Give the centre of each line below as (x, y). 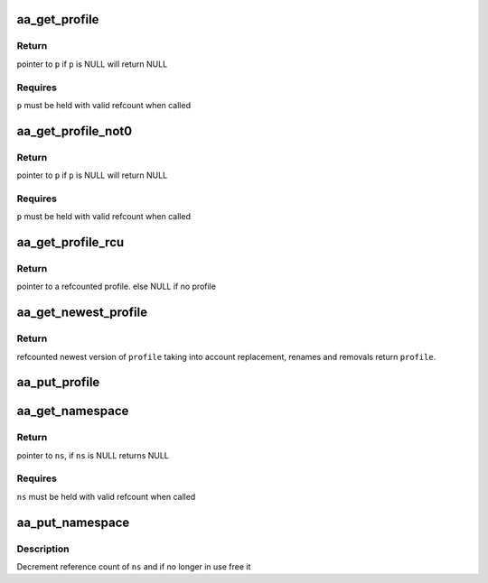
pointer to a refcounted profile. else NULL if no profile (117, 287)
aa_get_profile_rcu (70, 242)
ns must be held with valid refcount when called (106, 496)
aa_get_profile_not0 (75, 131)
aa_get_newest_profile (82, 313)
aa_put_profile (58, 382)
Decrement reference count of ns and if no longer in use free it (134, 566)
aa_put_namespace (73, 522)
